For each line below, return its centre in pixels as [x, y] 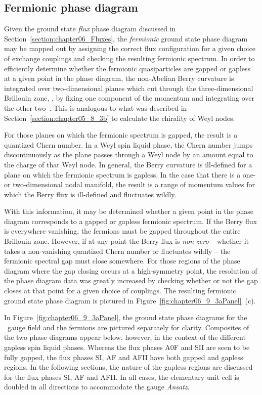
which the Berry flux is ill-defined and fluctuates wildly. [90, 194]
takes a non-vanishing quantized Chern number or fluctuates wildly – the [117, 251]
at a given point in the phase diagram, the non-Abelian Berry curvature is [119, 78]
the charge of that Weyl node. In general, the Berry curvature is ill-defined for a [128, 164]
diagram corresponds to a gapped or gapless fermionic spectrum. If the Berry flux [130, 221]
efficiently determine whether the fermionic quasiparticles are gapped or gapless [127, 68]
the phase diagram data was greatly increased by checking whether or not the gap [131, 280]
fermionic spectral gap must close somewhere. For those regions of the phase [122, 261]
